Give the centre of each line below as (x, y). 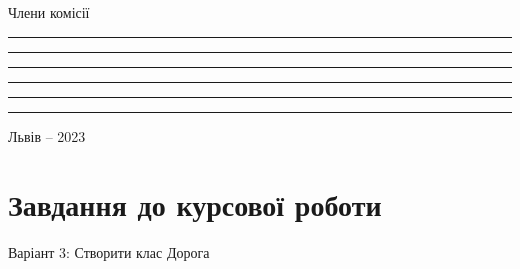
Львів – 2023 (47, 135)
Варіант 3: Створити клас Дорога (109, 252)
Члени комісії (49, 12)
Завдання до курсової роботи (195, 204)
